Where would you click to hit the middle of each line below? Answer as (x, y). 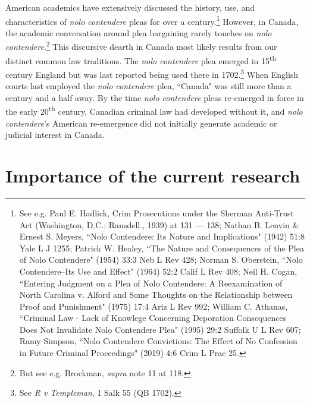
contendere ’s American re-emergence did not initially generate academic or (141, 123)
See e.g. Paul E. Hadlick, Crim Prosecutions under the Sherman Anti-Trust (156, 212)
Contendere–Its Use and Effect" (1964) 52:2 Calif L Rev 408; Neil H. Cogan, (158, 271)
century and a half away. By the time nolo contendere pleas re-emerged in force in (155, 97)
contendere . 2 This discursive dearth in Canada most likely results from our (141, 46)
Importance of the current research (153, 175)
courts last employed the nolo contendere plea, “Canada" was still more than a (148, 86)
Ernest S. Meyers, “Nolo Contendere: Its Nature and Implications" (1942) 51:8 (162, 236)
